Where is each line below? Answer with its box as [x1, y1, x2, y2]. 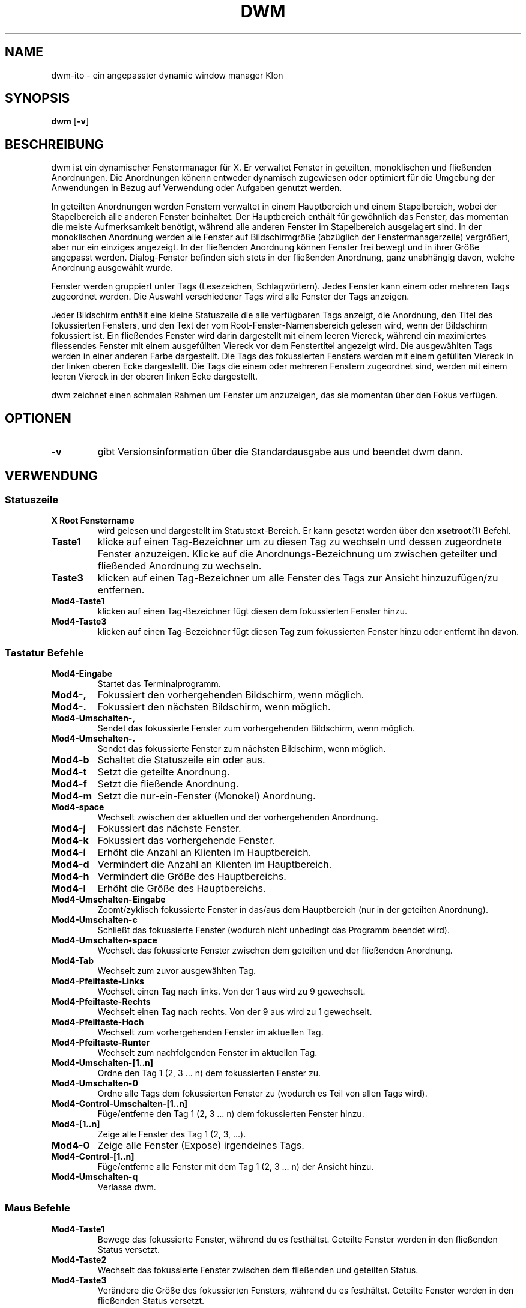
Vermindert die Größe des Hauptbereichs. [97, 870, 286, 883]
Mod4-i [51, 846, 86, 859]
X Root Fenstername [51, 515, 135, 526]
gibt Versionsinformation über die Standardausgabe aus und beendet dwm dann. [97, 446, 464, 458]
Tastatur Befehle [5, 646, 84, 659]
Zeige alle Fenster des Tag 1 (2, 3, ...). [97, 1129, 246, 1140]
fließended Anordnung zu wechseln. [97, 560, 262, 572]
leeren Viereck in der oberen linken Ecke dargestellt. [51, 371, 258, 382]
